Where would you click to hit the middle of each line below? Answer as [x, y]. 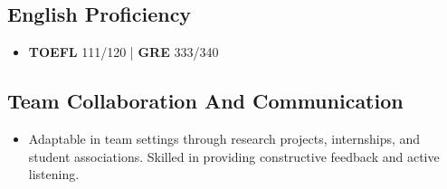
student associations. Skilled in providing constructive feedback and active [234, 156]
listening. [54, 174]
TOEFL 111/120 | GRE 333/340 [124, 52]
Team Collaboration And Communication [205, 101]
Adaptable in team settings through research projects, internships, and [224, 138]
